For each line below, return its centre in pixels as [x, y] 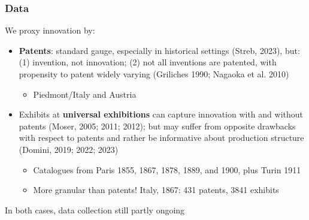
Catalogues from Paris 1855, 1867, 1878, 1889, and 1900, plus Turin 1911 [167, 169]
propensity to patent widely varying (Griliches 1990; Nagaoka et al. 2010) [154, 74]
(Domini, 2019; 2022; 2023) [69, 149]
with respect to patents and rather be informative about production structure [161, 138]
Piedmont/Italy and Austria [85, 94]
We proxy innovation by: [50, 30]
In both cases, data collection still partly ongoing [95, 210]
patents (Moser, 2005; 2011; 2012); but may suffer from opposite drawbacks [157, 126]
